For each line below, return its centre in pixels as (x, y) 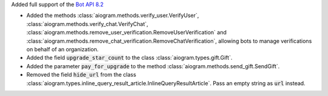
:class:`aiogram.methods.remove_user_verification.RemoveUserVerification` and (127, 33)
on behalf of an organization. (63, 49)
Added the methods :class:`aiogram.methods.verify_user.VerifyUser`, (113, 16)
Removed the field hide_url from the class (81, 75)
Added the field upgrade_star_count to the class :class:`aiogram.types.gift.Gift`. (129, 58)
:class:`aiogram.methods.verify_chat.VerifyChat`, (87, 24)
